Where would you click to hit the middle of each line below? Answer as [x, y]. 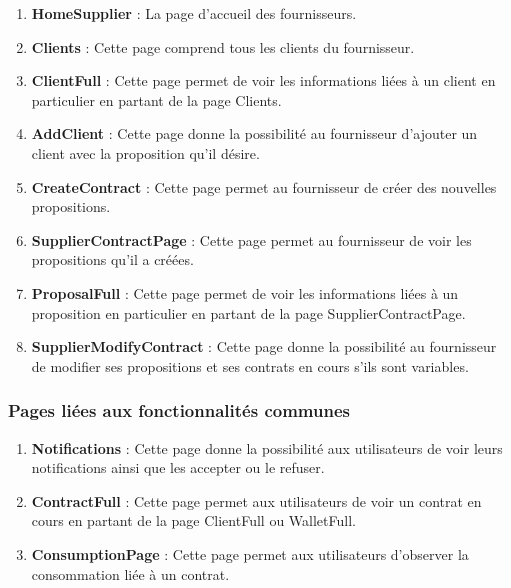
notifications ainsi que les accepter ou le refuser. [178, 467]
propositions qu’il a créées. [112, 259]
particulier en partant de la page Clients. [156, 99]
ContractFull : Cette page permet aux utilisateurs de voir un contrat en [256, 500]
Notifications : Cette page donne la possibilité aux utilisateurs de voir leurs [267, 447]
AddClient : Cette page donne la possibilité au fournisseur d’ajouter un [254, 133]
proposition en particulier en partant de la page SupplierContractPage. [248, 312]
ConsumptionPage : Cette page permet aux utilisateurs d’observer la [250, 553]
